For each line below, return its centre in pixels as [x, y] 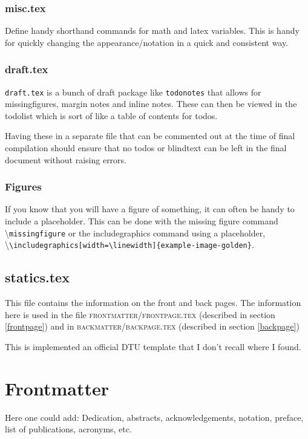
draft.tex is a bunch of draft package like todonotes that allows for [133, 92]
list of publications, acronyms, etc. [68, 429]
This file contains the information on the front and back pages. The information [153, 303]
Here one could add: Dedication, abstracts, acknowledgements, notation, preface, [154, 417]
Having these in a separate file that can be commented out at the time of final [150, 136]
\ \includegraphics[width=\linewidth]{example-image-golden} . [129, 245]
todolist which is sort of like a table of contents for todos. [111, 115]
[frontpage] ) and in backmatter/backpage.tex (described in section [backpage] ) [152, 326]
